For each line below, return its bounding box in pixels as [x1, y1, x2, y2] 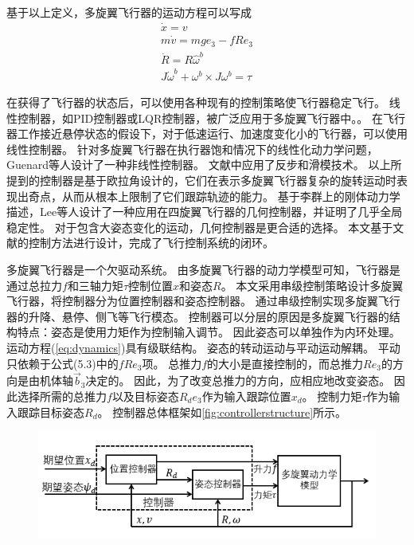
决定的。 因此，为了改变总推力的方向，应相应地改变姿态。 [85, 372, 391, 389]
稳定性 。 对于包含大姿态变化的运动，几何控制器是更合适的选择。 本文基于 [6, 218, 393, 235]
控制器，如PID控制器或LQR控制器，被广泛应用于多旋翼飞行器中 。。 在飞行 [17, 109, 405, 126]
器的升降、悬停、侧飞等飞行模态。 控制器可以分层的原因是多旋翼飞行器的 [6, 308, 389, 324]
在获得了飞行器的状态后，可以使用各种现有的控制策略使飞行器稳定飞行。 [6, 94, 385, 111]
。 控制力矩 [302, 387, 362, 404]
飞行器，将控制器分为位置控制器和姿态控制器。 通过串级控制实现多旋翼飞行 [6, 292, 400, 309]
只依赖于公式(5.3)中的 [6, 355, 119, 371]
